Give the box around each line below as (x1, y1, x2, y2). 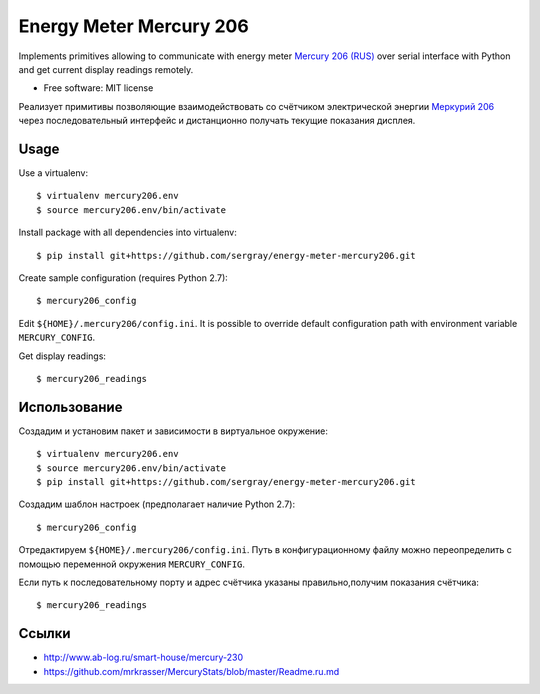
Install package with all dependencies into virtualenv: (18, 226, 237, 239)
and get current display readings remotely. (18, 63, 194, 75)
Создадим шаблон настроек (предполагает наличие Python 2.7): (18, 498, 295, 510)
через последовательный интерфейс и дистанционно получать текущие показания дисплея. (18, 115, 416, 127)
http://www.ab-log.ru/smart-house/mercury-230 (43, 651, 244, 664)
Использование (18, 398, 123, 415)
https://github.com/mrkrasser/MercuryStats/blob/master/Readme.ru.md (43, 665, 340, 677)
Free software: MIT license (43, 82, 154, 94)
